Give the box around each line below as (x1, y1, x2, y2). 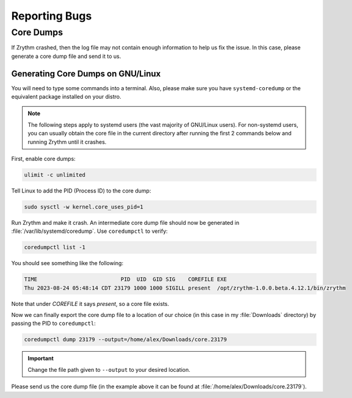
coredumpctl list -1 (24, 244, 85, 251)
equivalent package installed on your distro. (11, 93, 121, 101)
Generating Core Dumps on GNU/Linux (11, 68, 161, 79)
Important (27, 355, 54, 362)
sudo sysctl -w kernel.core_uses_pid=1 (24, 203, 143, 210)
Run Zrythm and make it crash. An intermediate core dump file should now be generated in (11, 219, 240, 226)
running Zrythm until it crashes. (27, 138, 107, 146)
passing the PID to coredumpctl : (11, 320, 96, 327)
